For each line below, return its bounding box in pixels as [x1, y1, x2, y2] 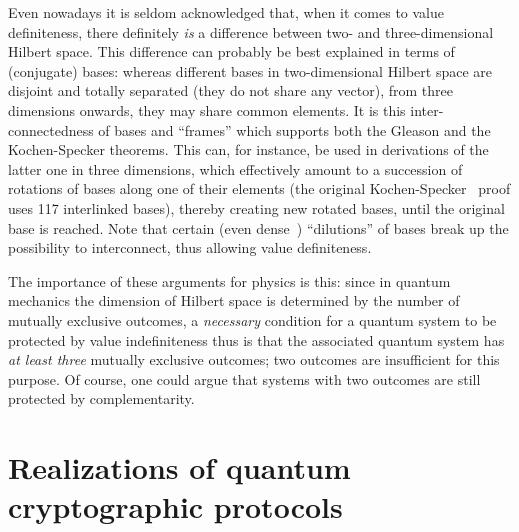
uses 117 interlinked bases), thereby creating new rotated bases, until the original [8, 197, 505, 218]
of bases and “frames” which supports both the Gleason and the [98, 119, 491, 140]
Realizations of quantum [8, 447, 351, 488]
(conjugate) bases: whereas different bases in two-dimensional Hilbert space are [8, 60, 493, 81]
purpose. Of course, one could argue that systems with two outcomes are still [8, 368, 481, 389]
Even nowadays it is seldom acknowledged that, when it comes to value [8, 2, 445, 22]
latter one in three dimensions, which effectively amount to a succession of [8, 158, 463, 179]
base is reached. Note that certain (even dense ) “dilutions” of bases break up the [8, 217, 509, 238]
